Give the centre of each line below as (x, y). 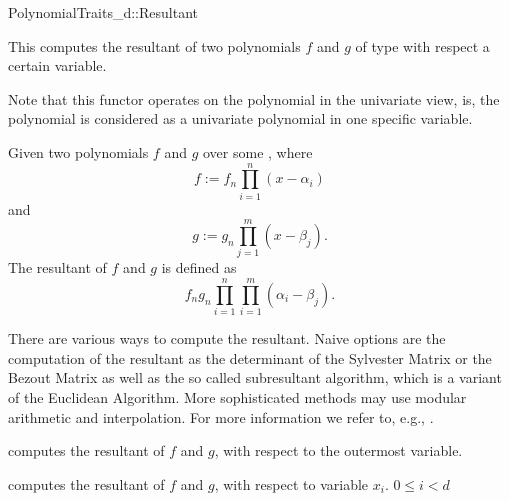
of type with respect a (422, 45)
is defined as (199, 267)
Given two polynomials (78, 151)
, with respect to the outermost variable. (338, 450)
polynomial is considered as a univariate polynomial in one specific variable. (240, 118)
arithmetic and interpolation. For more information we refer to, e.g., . (221, 416)
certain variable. (57, 65)
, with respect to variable (291, 483)
